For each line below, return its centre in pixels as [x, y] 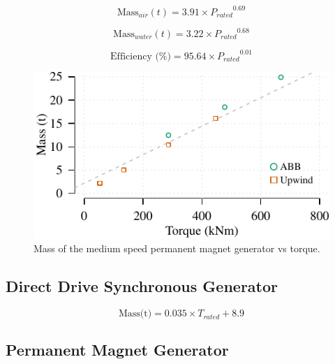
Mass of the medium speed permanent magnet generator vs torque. [177, 248]
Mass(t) [135, 314]
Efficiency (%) [141, 56]
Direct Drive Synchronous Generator [142, 286]
